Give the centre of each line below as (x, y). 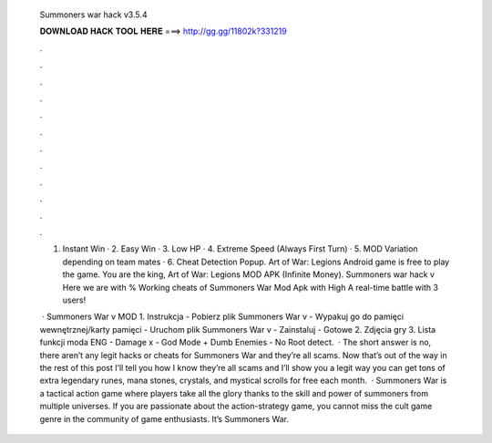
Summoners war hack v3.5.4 (93, 15)
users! (74, 300)
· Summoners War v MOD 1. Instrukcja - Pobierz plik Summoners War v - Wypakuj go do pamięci (223, 317)
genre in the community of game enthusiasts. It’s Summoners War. (164, 418)
